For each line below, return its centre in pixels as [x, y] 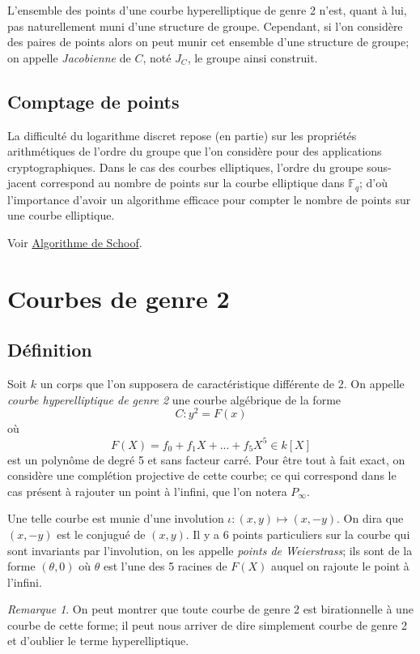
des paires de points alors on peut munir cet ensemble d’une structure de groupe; [208, 42]
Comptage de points [93, 101]
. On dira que [370, 518]
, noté [157, 57]
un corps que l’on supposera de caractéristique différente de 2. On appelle [222, 384]
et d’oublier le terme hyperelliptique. [98, 641]
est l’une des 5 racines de [165, 566]
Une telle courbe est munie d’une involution [116, 518]
